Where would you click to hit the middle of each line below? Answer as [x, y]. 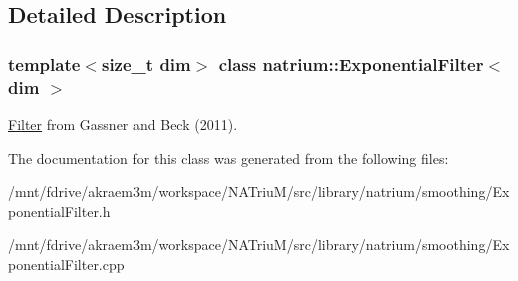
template [44, 63]
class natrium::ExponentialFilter [351, 63]
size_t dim [146, 63]
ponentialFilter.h [59, 210]
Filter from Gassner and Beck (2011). [123, 123]
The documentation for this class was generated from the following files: [228, 157]
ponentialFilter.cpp [66, 263]
